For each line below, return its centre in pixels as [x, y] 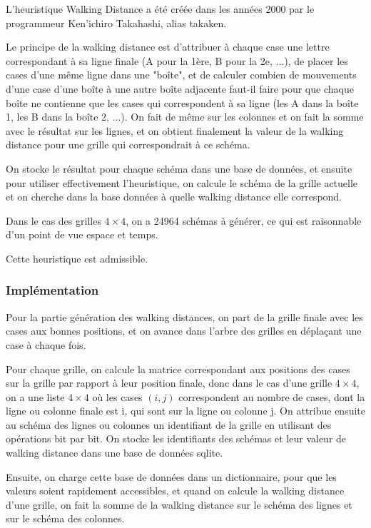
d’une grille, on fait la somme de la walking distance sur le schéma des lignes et [179, 504]
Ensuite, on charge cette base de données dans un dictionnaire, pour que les [171, 476]
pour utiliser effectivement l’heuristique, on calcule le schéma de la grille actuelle [182, 182]
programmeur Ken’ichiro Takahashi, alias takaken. [116, 22]
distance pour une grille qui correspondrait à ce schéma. [128, 144]
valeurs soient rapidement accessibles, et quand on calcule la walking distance [175, 491]
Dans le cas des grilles [54, 220]
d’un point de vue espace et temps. [82, 234]
